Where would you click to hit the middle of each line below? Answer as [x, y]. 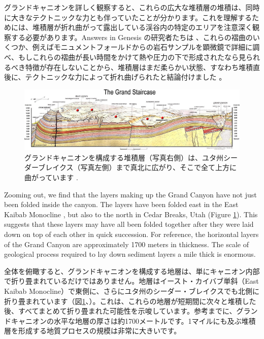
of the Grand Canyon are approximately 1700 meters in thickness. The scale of [126, 244]
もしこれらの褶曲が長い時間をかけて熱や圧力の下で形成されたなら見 [132, 57]
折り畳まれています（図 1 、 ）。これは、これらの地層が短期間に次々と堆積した [130, 301]
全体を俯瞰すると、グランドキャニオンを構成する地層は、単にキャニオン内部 [132, 271]
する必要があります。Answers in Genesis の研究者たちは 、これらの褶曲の [132, 37]
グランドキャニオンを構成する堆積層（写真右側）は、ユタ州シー [131, 157]
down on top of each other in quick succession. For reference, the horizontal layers [131, 234]
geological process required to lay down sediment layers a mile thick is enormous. [130, 254]
